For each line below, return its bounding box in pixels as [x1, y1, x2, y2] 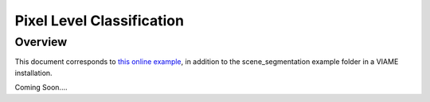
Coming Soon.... [14, 83, 68, 93]
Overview [14, 35, 68, 49]
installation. [14, 68, 53, 77]
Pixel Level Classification [14, 12, 185, 29]
